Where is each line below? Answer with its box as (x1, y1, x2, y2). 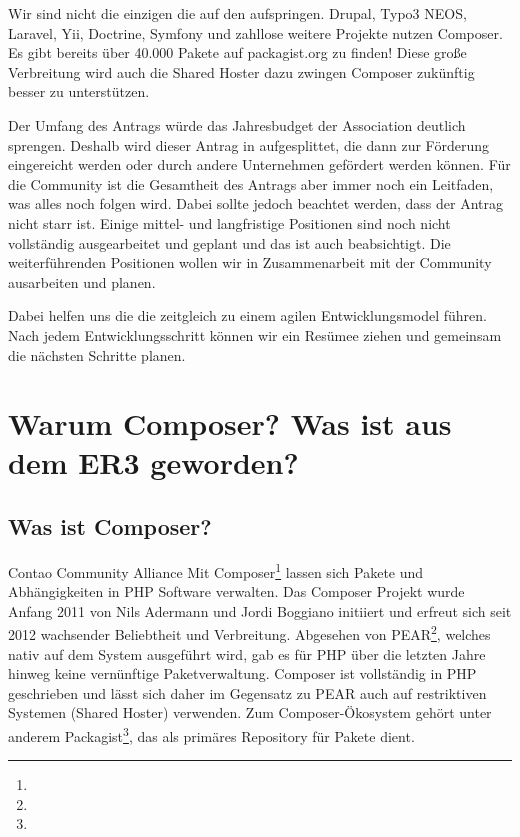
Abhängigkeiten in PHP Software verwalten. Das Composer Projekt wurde (8, 581, 465, 602)
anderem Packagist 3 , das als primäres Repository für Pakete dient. (8, 722, 415, 746)
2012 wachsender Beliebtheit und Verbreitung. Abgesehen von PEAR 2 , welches (8, 621, 491, 644)
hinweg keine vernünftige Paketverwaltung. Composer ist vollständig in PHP (8, 663, 477, 684)
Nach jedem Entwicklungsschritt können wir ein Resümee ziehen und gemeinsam (8, 324, 502, 345)
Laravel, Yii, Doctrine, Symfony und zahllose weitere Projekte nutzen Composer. (8, 22, 503, 43)
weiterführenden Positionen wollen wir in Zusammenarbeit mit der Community (8, 252, 492, 273)
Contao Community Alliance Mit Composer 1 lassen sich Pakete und (8, 558, 424, 582)
